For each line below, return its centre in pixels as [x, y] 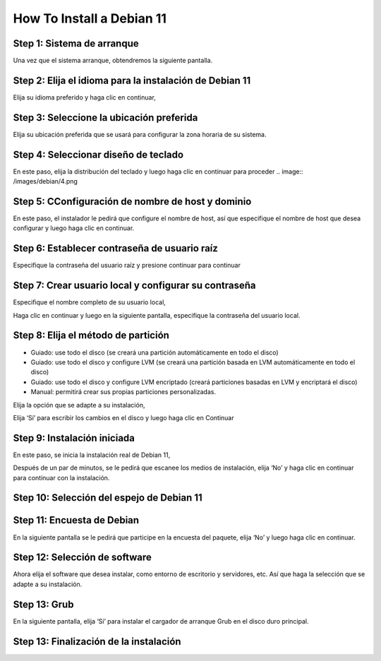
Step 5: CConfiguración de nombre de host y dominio [132, 201]
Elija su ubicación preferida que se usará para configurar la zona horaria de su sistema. [140, 134]
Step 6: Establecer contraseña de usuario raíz [116, 248]
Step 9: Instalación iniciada [74, 438]
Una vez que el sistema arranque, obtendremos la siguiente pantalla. [113, 61]
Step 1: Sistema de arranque [76, 43]
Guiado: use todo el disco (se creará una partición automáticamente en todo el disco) [155, 352]
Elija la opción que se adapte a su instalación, [79, 405]
